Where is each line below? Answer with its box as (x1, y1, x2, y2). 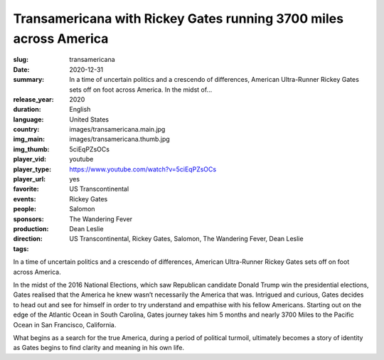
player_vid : (13, 155, 46, 164)
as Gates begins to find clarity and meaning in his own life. (13, 344, 185, 352)
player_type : (13, 164, 52, 174)
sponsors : (13, 214, 44, 223)
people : (13, 205, 37, 213)
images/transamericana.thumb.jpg (69, 135, 170, 144)
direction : (13, 235, 43, 243)
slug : (13, 55, 28, 64)
